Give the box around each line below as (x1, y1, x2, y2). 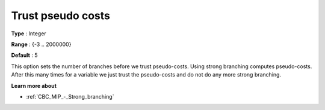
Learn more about (11, 82, 57, 89)
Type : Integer (11, 30, 46, 37)
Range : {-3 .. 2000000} (11, 41, 72, 48)
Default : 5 (11, 51, 38, 59)
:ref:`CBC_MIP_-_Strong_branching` (26, 93, 114, 100)
